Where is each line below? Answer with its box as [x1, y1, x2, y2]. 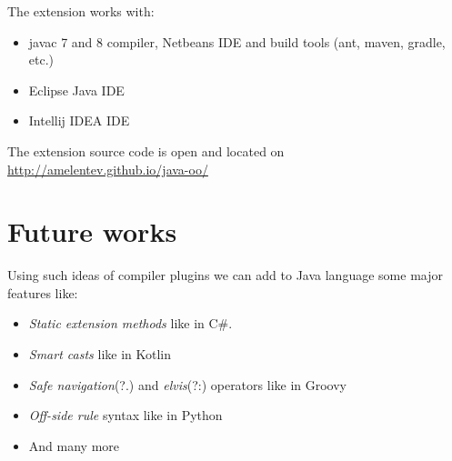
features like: [7, 283, 78, 302]
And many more [28, 436, 120, 455]
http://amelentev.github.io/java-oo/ [7, 159, 208, 178]
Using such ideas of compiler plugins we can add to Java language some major [7, 266, 443, 285]
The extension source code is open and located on [7, 141, 285, 160]
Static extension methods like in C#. [28, 314, 233, 333]
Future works [7, 213, 177, 250]
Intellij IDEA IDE [28, 111, 130, 130]
